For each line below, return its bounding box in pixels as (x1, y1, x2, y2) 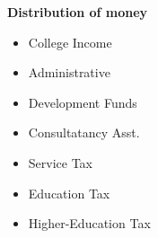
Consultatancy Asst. (28, 123, 140, 142)
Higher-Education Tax (28, 214, 151, 233)
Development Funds (28, 93, 137, 111)
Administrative (28, 63, 110, 82)
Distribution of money (7, 3, 148, 21)
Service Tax (28, 153, 93, 172)
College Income (28, 32, 112, 51)
